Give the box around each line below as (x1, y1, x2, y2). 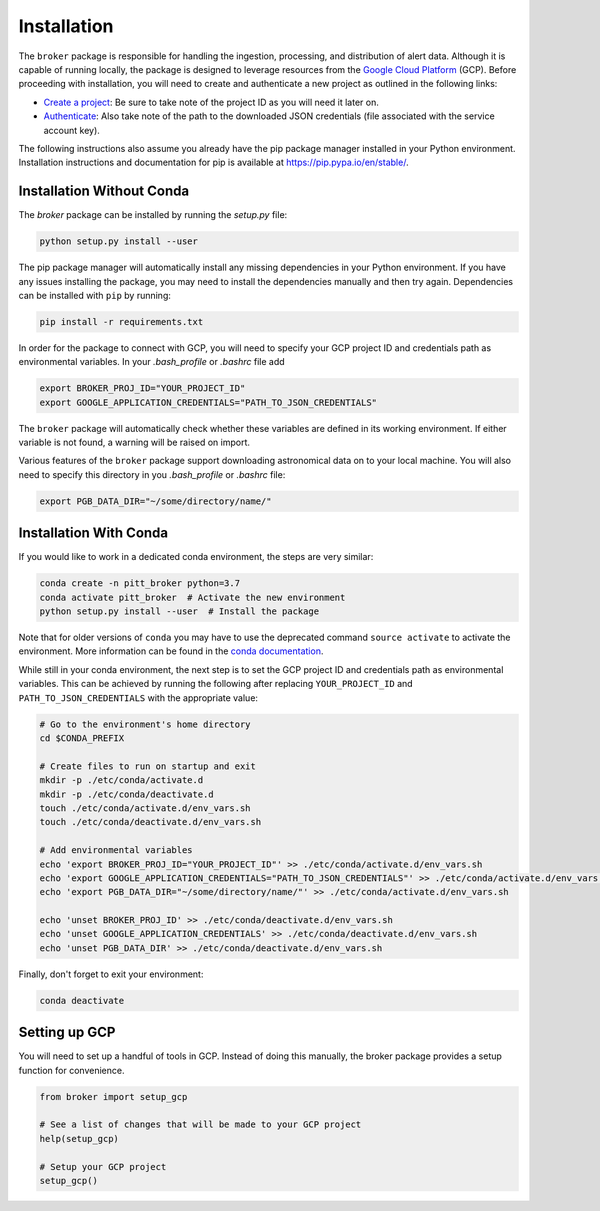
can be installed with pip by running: (18, 289, 172, 301)
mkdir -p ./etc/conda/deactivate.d (39, 788, 214, 800)
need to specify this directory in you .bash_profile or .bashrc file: (18, 468, 286, 480)
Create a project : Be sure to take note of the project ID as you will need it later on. (43, 96, 379, 108)
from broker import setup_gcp (39, 1091, 188, 1102)
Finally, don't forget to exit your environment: (18, 968, 204, 980)
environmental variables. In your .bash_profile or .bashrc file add (18, 356, 285, 368)
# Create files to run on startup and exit (39, 760, 257, 772)
